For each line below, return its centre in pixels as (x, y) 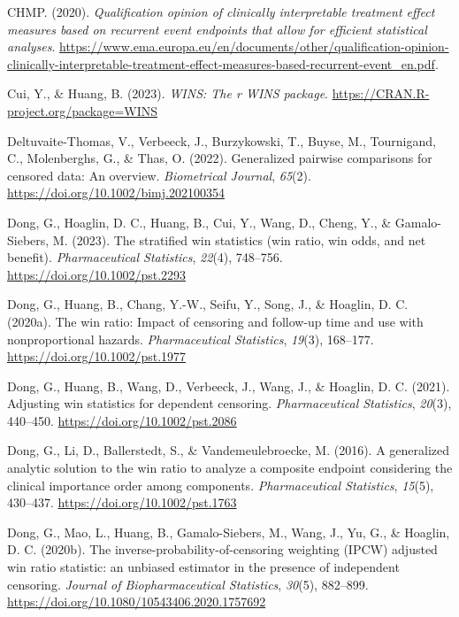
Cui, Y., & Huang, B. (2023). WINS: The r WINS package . (168, 93)
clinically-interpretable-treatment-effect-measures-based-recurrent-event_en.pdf (221, 63)
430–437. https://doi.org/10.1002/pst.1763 (122, 502)
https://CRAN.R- (381, 93)
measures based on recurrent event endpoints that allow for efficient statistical (217, 29)
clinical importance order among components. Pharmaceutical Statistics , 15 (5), (221, 485)
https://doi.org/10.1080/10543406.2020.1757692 (137, 602)
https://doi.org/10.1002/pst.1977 (97, 356)
